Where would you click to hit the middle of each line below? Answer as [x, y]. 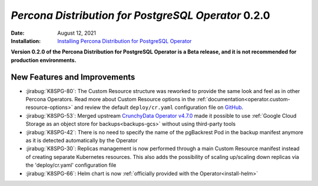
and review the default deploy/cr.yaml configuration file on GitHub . [159, 107]
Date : [18, 33]
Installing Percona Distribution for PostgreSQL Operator [125, 41]
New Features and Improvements [73, 77]
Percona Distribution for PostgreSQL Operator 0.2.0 [140, 15]
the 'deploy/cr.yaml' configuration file [71, 165]
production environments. [44, 60]
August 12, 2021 [77, 33]
